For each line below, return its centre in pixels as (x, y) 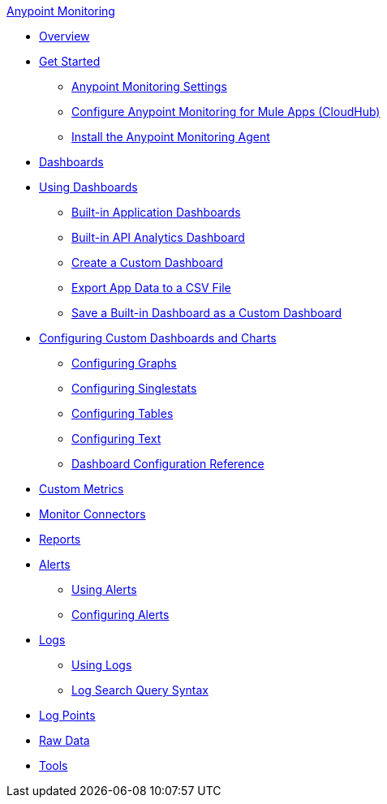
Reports (60, 539)
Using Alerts (104, 589)
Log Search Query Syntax (140, 690)
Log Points (67, 715)
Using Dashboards (88, 187)
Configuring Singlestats (134, 388)
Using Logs (102, 665)
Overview (64, 36)
